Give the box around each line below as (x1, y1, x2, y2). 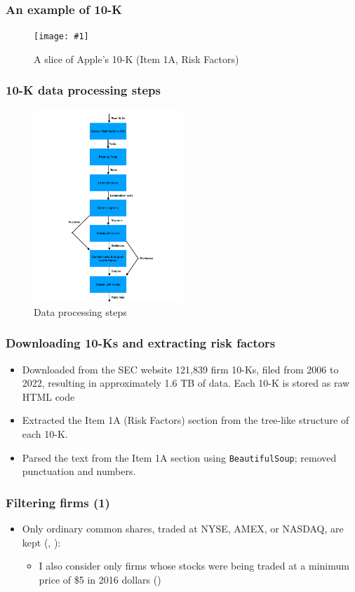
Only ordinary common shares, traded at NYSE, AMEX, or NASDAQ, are (22, 521, 344, 535)
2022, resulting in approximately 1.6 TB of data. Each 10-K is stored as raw (22, 376, 350, 390)
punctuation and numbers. (22, 464, 136, 479)
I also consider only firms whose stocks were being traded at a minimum (39, 558, 349, 573)
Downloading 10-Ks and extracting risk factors (6, 334, 276, 352)
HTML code (22, 389, 75, 404)
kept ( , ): (22, 535, 61, 549)
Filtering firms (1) (6, 493, 110, 511)
